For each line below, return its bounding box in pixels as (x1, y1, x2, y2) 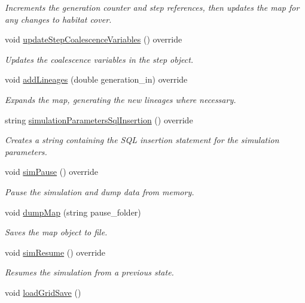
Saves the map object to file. (5, 226, 108, 238)
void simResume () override (5, 246, 106, 258)
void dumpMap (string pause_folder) (5, 205, 141, 218)
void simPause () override (5, 165, 98, 178)
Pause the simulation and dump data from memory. (5, 185, 194, 198)
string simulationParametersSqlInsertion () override (5, 113, 193, 126)
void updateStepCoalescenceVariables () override (5, 33, 182, 46)
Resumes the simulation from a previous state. (5, 266, 174, 278)
